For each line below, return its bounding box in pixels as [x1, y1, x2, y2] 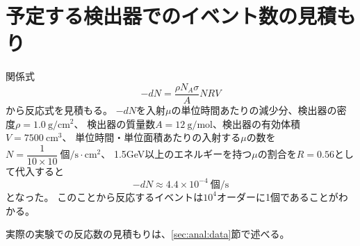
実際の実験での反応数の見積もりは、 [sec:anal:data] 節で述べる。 [6, 227, 290, 241]
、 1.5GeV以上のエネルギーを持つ [101, 147, 252, 161]
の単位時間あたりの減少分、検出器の [171, 102, 337, 117]
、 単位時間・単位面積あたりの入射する [62, 130, 241, 145]
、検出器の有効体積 [212, 116, 300, 131]
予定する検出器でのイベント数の [6, 1, 298, 30]
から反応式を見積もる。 [6, 102, 113, 117]
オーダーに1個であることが [216, 189, 338, 204]
